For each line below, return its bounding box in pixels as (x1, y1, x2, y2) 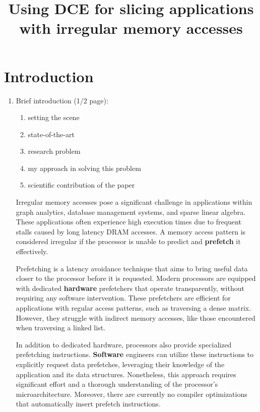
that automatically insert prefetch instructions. (16, 398, 161, 409)
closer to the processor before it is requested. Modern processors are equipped (16, 273, 256, 283)
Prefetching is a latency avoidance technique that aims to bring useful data (16, 263, 248, 273)
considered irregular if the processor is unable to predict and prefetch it (16, 236, 241, 247)
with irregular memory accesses (19, 18, 243, 38)
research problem (28, 146, 81, 156)
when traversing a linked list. (16, 322, 105, 333)
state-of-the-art (28, 129, 75, 139)
